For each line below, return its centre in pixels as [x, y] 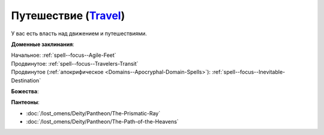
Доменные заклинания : [43, 44]
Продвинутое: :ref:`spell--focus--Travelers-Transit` [75, 63]
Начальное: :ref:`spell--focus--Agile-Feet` [64, 55]
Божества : [25, 91]
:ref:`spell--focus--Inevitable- [248, 72]
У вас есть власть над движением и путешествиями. [79, 33]
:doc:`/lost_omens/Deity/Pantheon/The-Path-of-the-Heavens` [103, 122]
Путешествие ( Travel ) [68, 16]
